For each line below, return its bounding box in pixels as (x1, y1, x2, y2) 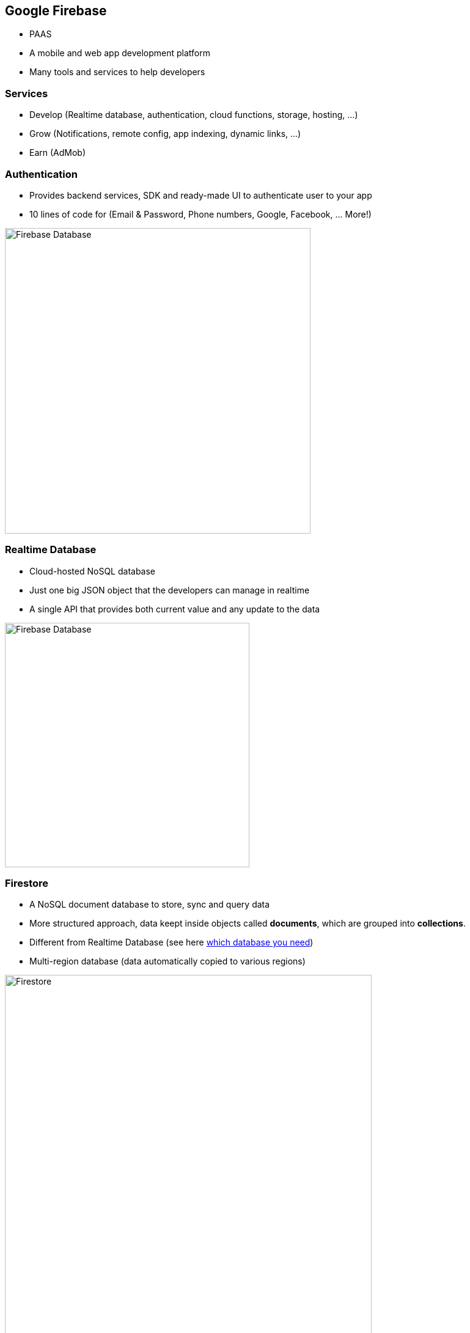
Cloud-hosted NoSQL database (29, 565, 156, 576)
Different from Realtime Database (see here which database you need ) (29, 937, 314, 948)
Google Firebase (5, 3, 107, 18)
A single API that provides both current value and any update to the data (29, 603, 320, 614)
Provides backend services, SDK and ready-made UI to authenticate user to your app (29, 189, 372, 200)
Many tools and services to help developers (29, 67, 205, 78)
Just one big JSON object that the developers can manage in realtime (29, 584, 310, 595)
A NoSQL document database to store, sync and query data (29, 899, 270, 910)
